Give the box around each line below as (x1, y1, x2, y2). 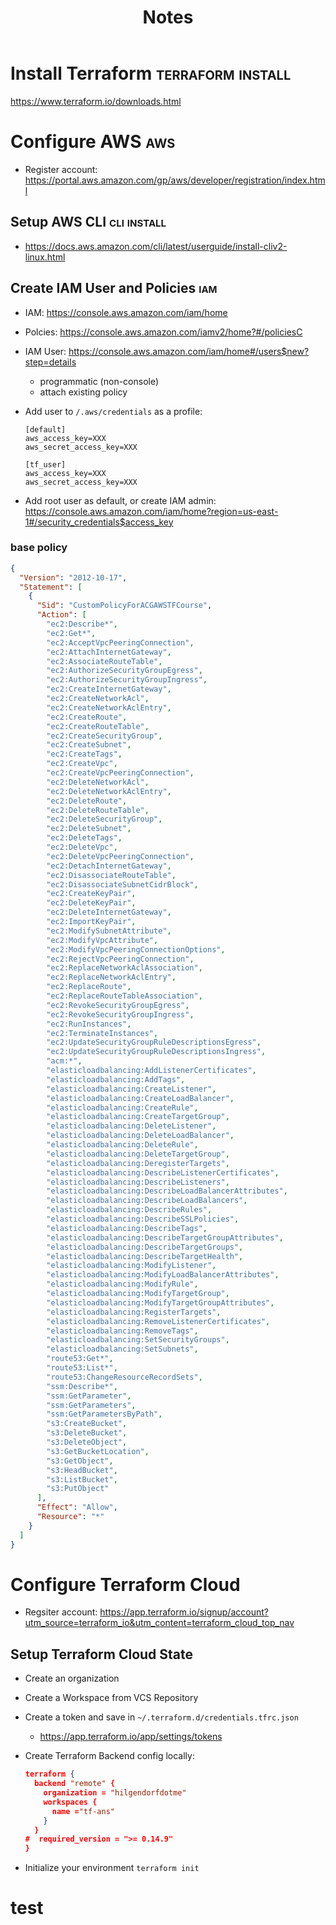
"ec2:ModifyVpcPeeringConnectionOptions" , (46, 944, 226, 955)
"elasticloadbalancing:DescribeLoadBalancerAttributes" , (46, 1186, 288, 1196)
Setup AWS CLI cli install (10, 214, 167, 231)
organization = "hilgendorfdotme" (43, 1788, 187, 1798)
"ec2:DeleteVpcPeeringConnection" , (46, 851, 195, 861)
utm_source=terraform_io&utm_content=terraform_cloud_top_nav (24, 1617, 295, 1629)
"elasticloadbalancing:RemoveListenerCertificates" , (46, 1316, 271, 1326)
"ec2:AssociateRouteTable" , (46, 656, 163, 666)
